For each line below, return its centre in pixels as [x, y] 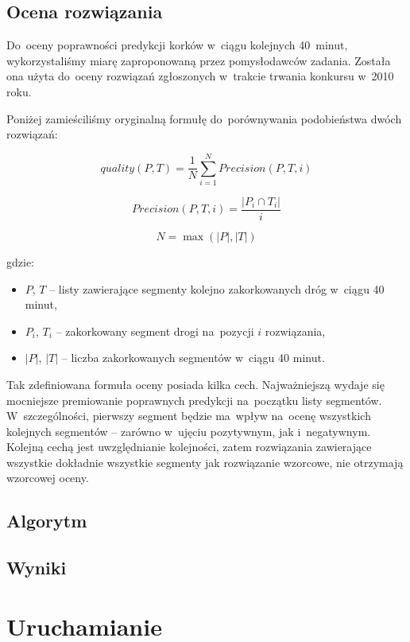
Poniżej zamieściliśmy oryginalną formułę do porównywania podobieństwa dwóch [204, 118]
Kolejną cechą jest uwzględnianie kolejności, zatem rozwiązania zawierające [189, 447]
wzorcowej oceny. [48, 478]
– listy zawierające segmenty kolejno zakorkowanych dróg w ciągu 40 [217, 288]
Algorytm [47, 521]
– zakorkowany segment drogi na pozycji [155, 331]
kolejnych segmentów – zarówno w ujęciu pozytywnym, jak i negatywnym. [189, 431]
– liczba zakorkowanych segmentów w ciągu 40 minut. [193, 358]
